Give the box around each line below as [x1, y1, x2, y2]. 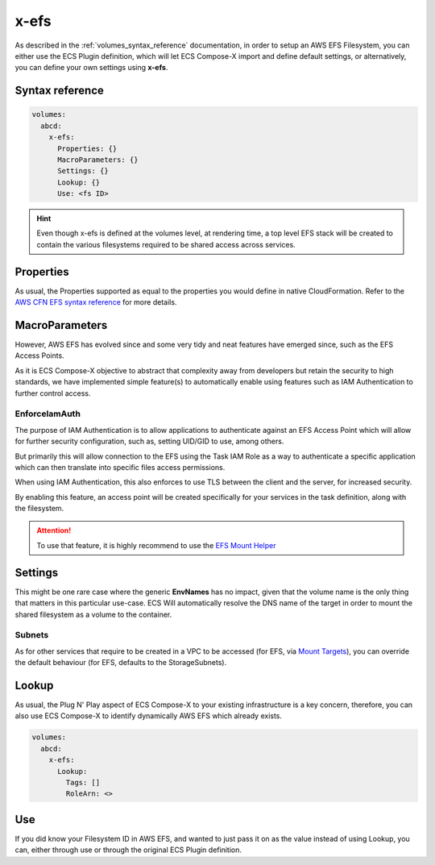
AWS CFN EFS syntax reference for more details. [14, 297, 177, 307]
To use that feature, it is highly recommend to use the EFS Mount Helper [36, 540, 276, 550]
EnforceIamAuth [14, 408, 81, 419]
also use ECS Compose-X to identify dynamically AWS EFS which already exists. [14, 711, 282, 721]
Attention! [36, 526, 72, 535]
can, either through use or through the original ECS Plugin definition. [14, 845, 242, 855]
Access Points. [14, 351, 64, 360]
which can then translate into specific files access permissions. [14, 462, 226, 472]
